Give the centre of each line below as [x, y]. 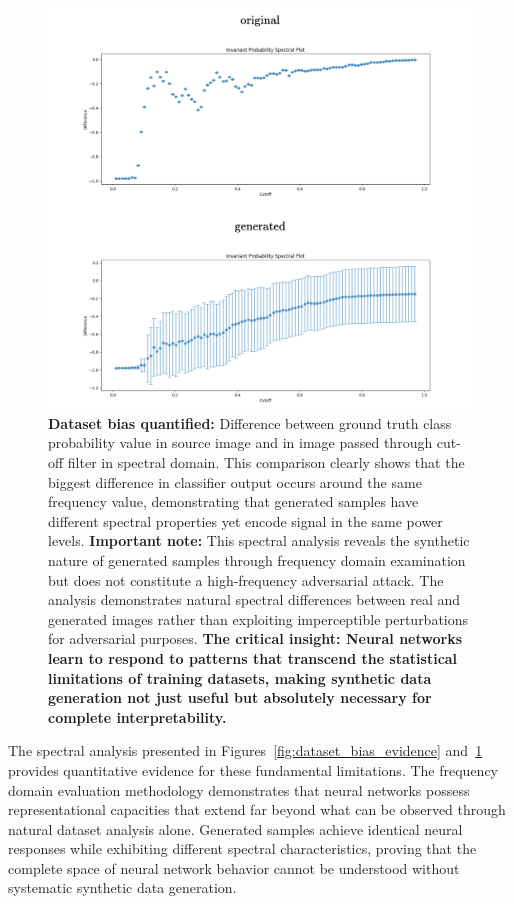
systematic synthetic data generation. [122, 887]
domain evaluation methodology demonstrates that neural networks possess [239, 789]
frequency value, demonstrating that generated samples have [233, 501]
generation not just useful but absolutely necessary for [240, 697]
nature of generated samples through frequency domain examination [257, 559]
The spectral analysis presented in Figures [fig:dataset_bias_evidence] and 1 [245, 750]
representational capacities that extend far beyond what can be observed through [257, 809]
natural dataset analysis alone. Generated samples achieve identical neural [235, 828]
